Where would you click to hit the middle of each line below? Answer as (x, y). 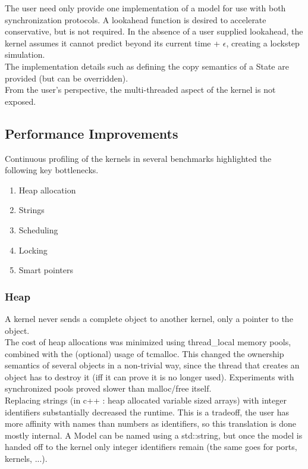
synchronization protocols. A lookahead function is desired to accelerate (136, 19)
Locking (33, 250)
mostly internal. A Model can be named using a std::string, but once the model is (154, 435)
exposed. (21, 101)
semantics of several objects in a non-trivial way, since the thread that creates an (152, 365)
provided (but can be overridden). (67, 78)
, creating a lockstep (263, 43)
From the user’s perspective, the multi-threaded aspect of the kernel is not (140, 90)
